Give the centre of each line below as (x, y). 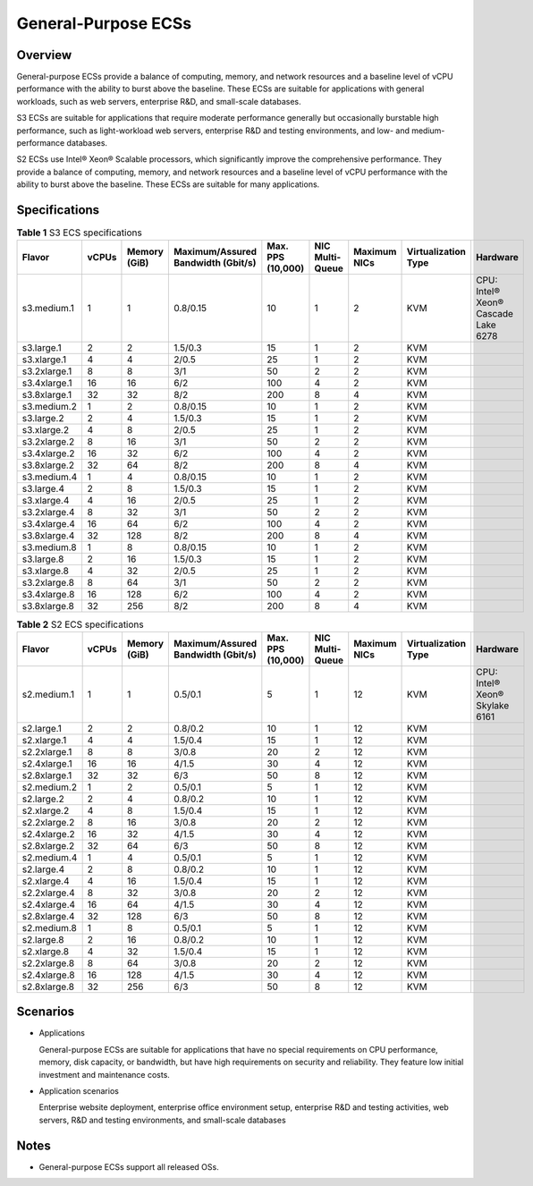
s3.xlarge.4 (46, 501)
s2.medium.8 (50, 928)
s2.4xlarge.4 (49, 904)
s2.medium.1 (48, 694)
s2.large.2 (43, 799)
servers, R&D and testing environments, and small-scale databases (162, 1120)
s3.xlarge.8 (45, 571)
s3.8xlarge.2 (48, 465)
